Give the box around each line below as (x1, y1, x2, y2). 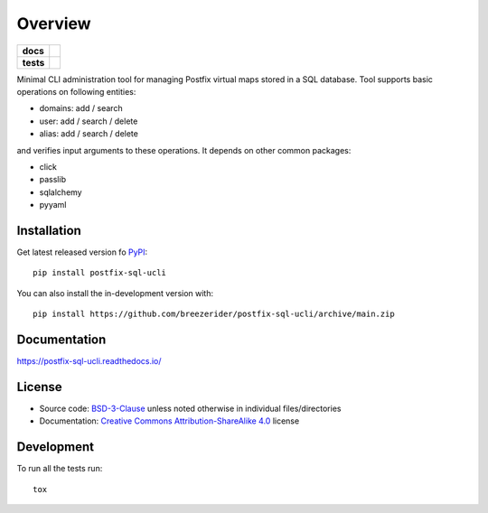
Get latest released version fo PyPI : (16, 247, 148, 257)
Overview (16, 14, 91, 33)
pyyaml (39, 200, 67, 210)
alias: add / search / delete (39, 128, 139, 139)
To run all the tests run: (16, 463, 103, 474)
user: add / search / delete (39, 116, 138, 126)
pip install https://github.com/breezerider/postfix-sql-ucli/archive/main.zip (33, 309, 395, 320)
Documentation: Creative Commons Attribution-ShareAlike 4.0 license (39, 415, 300, 426)
